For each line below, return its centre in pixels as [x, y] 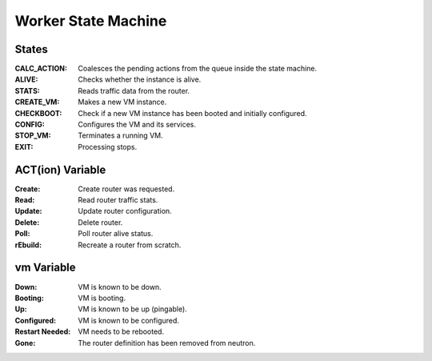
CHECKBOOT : [38, 113]
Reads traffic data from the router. [134, 90]
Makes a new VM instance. [122, 102]
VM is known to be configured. [129, 320]
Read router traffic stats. [118, 200]
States [31, 49]
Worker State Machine [91, 21]
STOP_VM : [33, 135]
